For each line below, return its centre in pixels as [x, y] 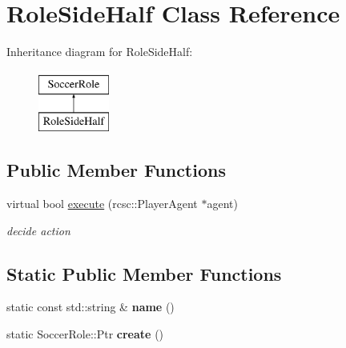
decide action [38, 230]
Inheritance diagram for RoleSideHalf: [100, 52]
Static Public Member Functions [144, 273]
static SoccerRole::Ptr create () [85, 334]
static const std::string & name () [91, 307]
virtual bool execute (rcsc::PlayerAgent [102, 204]
